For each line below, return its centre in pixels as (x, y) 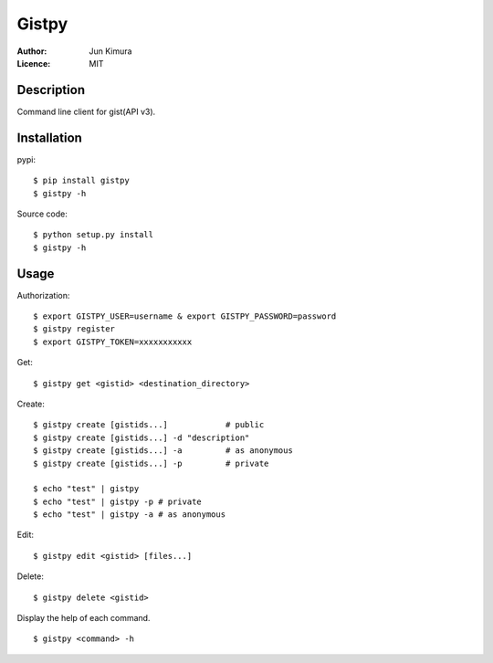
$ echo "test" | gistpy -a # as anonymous (130, 515)
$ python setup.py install (94, 235)
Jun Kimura (110, 51)
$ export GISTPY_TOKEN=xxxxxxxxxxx (113, 342)
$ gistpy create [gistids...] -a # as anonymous (163, 451)
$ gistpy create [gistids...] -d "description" (142, 437)
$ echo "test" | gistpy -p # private (118, 501)
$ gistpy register (74, 329)
